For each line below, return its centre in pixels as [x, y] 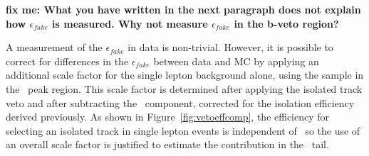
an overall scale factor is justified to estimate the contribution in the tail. [167, 144]
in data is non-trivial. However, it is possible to [230, 47]
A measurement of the [54, 47]
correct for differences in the [67, 61]
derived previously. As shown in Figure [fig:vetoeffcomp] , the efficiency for [168, 117]
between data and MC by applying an [236, 61]
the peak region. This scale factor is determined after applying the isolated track [184, 88]
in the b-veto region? [286, 23]
